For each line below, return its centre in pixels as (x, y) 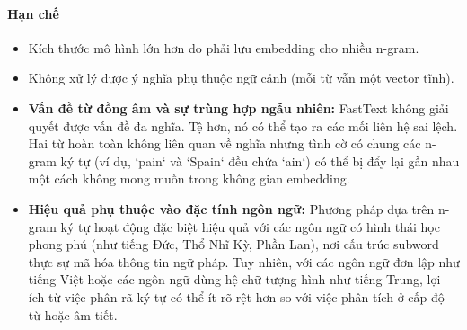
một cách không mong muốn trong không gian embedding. (189, 178)
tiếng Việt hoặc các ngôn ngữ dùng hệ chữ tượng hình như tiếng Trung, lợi (234, 279)
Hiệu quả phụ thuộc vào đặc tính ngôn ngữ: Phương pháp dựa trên (231, 208)
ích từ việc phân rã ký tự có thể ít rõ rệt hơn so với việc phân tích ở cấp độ (236, 296)
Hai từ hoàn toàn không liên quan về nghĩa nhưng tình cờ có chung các (225, 143)
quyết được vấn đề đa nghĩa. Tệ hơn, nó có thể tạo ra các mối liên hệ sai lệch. (243, 125)
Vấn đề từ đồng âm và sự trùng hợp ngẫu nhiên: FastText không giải (238, 107)
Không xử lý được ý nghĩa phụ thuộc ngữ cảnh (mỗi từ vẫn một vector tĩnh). (241, 78)
